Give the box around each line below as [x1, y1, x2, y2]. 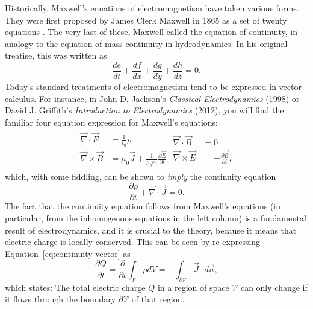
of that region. [131, 293, 185, 305]
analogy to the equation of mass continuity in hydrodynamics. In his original [5, 37, 288, 49]
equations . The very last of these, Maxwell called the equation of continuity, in [5, 25, 298, 38]
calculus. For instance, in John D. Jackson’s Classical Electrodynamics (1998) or [5, 92, 300, 104]
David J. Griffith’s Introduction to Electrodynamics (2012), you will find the [5, 104, 284, 116]
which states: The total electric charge [5, 281, 146, 293]
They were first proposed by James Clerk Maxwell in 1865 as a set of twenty [5, 13, 287, 26]
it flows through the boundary [5, 293, 116, 305]
